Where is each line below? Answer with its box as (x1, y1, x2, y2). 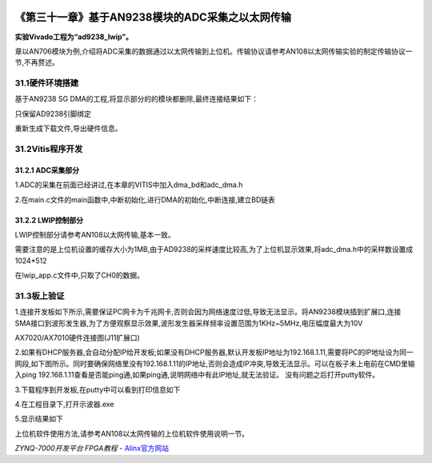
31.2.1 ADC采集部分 (14, 165, 80, 175)
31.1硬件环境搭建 (14, 78, 79, 89)
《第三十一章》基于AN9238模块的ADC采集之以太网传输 (14, 10, 292, 24)
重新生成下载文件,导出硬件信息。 (14, 124, 123, 134)
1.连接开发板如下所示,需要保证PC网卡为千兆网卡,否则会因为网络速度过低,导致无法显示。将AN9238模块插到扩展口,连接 (14, 307, 402, 317)
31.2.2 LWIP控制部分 (14, 215, 84, 225)
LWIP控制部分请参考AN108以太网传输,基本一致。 (14, 230, 175, 239)
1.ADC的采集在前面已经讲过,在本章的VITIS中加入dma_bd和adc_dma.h (14, 180, 243, 190)
